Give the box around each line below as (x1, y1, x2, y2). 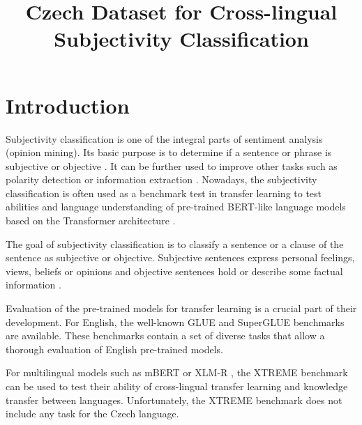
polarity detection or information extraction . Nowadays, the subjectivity (6, 172, 317, 187)
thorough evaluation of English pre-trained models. (6, 341, 224, 356)
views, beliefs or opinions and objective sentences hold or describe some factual (6, 263, 343, 278)
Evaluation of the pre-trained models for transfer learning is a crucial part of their (6, 301, 357, 316)
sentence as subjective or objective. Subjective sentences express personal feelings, (6, 250, 355, 265)
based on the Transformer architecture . (6, 213, 176, 228)
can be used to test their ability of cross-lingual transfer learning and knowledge (6, 379, 348, 393)
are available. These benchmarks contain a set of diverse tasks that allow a (6, 328, 325, 343)
